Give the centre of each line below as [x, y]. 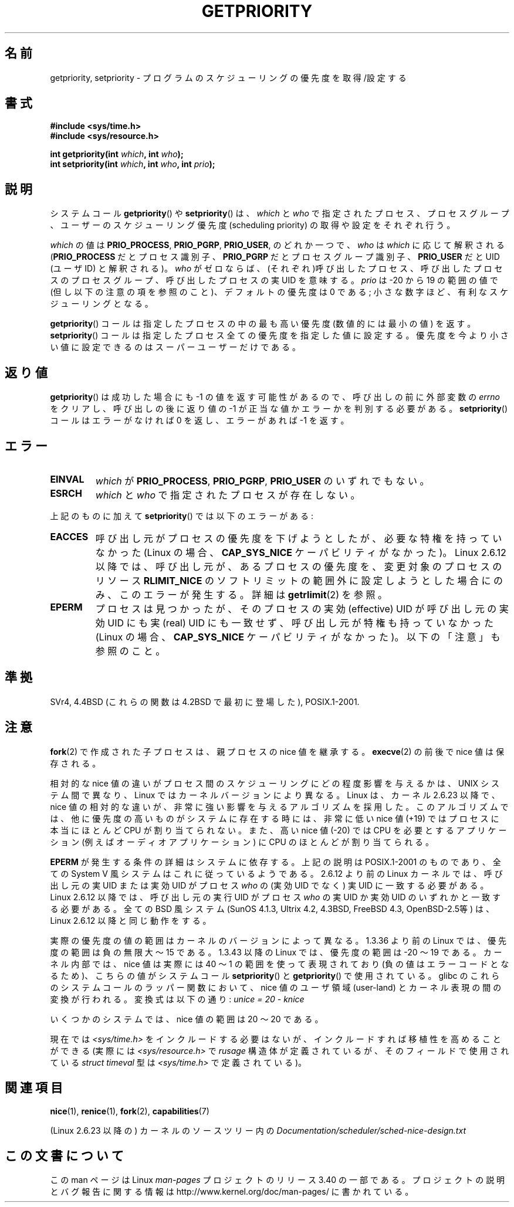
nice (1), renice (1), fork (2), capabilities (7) [130, 1111]
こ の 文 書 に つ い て [64, 1155]
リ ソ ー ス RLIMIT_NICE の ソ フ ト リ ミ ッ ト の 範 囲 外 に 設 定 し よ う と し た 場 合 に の [299, 580]
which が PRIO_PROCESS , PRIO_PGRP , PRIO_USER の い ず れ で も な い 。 [262, 481]
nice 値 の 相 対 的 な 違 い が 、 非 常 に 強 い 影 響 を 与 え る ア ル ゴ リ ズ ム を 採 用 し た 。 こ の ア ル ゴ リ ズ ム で [279, 806]
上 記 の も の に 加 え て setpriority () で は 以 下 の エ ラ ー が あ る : [182, 516]
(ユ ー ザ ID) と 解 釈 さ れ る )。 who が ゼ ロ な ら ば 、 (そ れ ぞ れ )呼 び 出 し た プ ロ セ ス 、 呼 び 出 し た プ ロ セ [276, 269]
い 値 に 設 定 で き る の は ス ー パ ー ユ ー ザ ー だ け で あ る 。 [175, 347]
